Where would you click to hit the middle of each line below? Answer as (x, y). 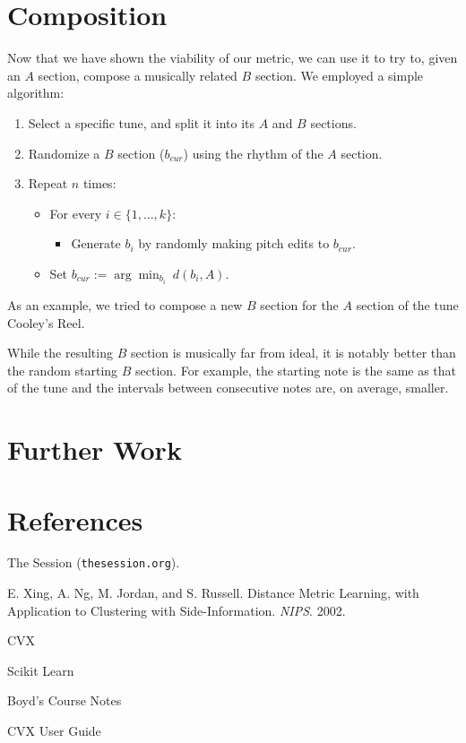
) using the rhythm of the (253, 153)
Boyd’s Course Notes (65, 700)
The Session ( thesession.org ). (94, 562)
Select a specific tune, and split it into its (142, 122)
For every (76, 213)
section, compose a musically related (138, 75)
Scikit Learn (41, 670)
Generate (96, 243)
